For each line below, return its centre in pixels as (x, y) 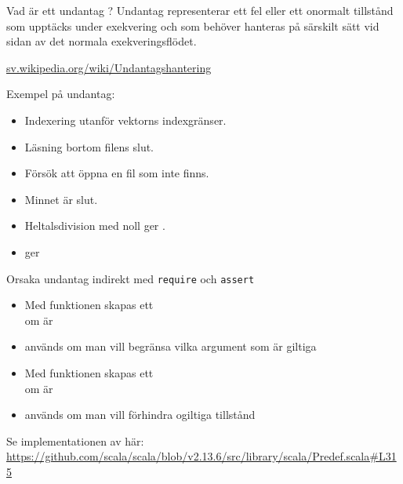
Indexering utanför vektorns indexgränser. (125, 120)
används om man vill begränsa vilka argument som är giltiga (171, 346)
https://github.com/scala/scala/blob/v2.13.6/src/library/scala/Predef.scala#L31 (201, 456)
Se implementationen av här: (75, 440)
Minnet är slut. (61, 199)
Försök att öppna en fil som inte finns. (117, 173)
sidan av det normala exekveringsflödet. (102, 41)
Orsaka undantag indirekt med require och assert (131, 278)
